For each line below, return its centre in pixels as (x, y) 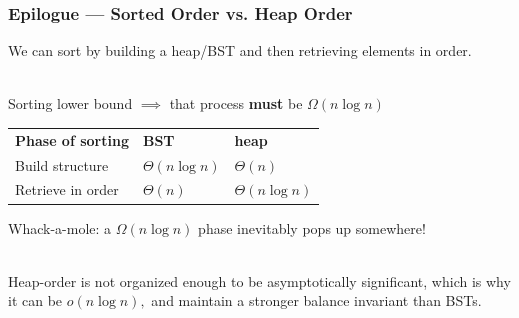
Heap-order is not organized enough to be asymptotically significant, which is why (259, 280)
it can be (35, 300)
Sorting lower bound (70, 103)
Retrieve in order (67, 189)
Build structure (62, 164)
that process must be (236, 103)
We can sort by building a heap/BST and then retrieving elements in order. (240, 50)
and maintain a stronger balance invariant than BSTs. (316, 300)
